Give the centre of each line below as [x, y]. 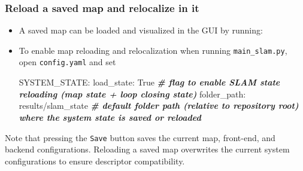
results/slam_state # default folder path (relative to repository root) [159, 106]
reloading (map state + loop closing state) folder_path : [132, 94]
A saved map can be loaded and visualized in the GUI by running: [141, 30]
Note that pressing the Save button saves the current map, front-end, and [140, 137]
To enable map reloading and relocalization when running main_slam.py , [153, 50]
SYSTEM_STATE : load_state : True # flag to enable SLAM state [149, 82]
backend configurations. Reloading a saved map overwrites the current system [147, 149]
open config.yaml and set [67, 62]
